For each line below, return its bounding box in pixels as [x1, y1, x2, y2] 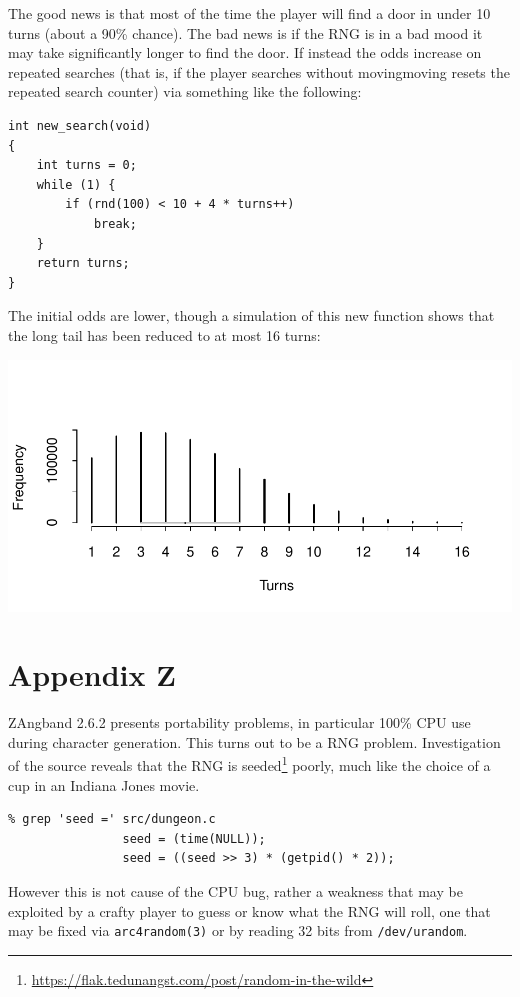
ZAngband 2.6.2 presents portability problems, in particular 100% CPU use [8, 712, 471, 733]
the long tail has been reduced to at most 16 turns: [8, 324, 321, 345]
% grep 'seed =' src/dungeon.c [8, 812, 216, 827]
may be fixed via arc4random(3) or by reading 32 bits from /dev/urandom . [8, 920, 468, 941]
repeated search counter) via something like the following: [8, 81, 362, 102]
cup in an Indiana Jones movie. [8, 774, 200, 795]
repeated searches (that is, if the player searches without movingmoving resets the [8, 61, 510, 82]
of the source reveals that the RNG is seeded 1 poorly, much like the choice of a [8, 752, 491, 776]
